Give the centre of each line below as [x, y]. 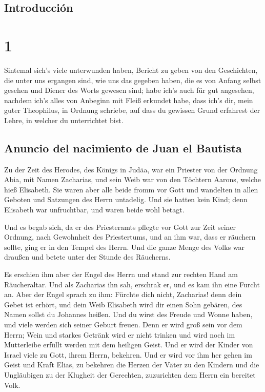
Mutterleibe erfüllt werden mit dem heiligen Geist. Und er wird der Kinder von [129, 345]
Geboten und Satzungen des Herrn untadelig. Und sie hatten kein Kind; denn [126, 199]
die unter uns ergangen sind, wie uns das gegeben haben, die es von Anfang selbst [133, 80]
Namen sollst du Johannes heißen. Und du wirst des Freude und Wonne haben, [128, 314]
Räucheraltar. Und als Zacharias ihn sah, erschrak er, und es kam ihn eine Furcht [132, 284]
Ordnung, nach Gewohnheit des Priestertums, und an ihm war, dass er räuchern [130, 237]
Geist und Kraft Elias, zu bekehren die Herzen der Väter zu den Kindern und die [132, 365]
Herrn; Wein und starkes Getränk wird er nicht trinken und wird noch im [120, 334]
